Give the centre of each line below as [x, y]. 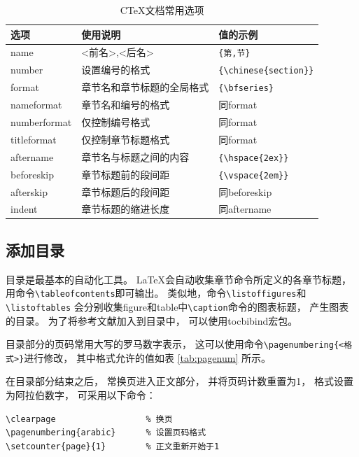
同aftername [245, 209]
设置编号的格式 [116, 70]
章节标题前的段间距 [126, 174]
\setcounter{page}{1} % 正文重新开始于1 [113, 446]
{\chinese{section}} [266, 71]
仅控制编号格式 [116, 122]
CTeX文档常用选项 [162, 10]
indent [24, 209]
